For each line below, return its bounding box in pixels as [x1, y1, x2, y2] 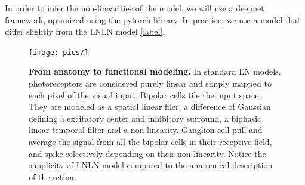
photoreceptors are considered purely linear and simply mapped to [29, 77, 272, 90]
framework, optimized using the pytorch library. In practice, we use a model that [5, 13, 301, 26]
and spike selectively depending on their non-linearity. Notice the [29, 147, 266, 159]
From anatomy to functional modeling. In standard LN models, [29, 65, 281, 78]
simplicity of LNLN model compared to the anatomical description [29, 159, 273, 171]
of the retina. [29, 170, 76, 183]
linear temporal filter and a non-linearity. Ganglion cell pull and [29, 124, 263, 136]
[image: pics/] [29, 48, 89, 57]
